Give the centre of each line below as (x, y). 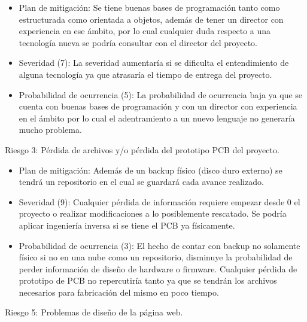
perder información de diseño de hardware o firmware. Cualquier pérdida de (158, 268)
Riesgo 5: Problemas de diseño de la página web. (94, 312)
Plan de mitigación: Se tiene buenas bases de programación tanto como (149, 7)
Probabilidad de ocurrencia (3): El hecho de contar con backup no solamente (159, 245)
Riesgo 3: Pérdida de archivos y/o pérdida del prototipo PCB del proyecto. (142, 149)
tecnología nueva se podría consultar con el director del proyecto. (138, 42)
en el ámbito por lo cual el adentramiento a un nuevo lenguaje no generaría (157, 118)
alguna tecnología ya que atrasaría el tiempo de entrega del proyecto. (145, 74)
